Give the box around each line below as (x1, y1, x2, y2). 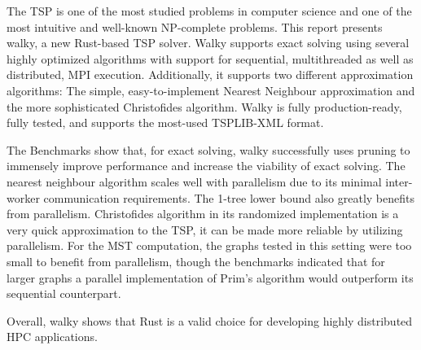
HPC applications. (7, 328, 98, 345)
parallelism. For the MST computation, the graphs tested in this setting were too (7, 237, 412, 254)
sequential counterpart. (7, 285, 121, 302)
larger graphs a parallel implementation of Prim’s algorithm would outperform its (7, 269, 414, 286)
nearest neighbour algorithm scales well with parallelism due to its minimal (7, 173, 382, 190)
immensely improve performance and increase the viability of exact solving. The (7, 157, 406, 174)
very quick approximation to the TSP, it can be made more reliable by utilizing (7, 221, 403, 238)
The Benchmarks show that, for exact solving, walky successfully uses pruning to (7, 141, 410, 158)
